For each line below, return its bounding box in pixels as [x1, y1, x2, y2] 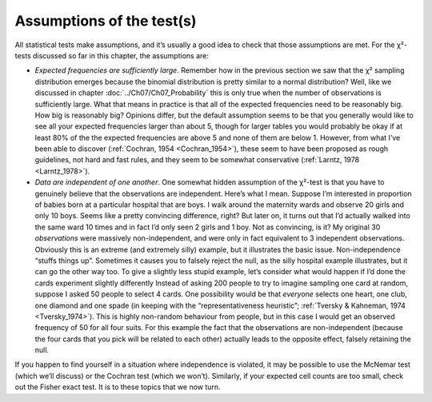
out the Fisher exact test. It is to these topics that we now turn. [14, 382, 221, 392]
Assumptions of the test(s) [14, 12, 197, 30]
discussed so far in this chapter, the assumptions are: [32, 50, 210, 60]
